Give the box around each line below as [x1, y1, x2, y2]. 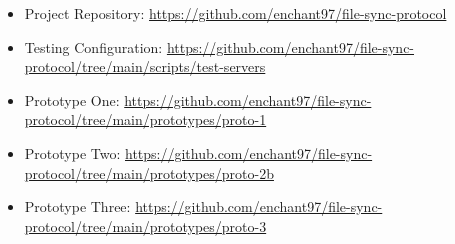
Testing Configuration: [24, 36, 163, 57]
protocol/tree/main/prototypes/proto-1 [24, 109, 267, 130]
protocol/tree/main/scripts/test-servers [24, 56, 266, 77]
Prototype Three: [24, 196, 131, 217]
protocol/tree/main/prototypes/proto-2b [24, 162, 274, 183]
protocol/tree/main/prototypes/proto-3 [24, 215, 267, 236]
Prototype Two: [24, 142, 121, 163]
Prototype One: [24, 89, 120, 110]
